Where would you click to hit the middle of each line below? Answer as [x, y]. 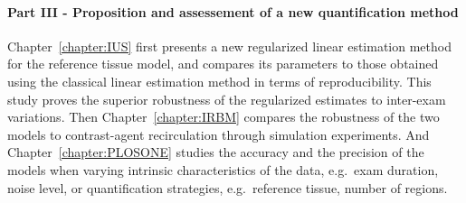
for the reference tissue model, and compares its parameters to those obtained [223, 64]
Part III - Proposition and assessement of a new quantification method [233, 11]
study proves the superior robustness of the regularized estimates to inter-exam [227, 99]
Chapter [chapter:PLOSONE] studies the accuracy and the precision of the [216, 152]
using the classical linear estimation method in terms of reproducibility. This [219, 81]
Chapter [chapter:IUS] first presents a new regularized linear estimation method [229, 46]
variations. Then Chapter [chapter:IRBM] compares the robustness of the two [223, 117]
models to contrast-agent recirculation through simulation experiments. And [219, 134]
